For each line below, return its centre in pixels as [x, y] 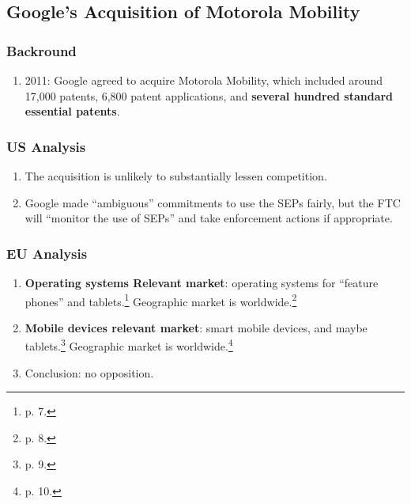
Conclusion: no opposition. [89, 372]
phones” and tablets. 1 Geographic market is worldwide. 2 [161, 300]
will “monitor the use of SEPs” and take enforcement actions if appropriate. [209, 218]
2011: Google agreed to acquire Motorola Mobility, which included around [204, 80]
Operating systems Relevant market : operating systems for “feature [202, 282]
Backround [41, 50]
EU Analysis [47, 253]
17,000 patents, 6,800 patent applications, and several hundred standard [209, 95]
